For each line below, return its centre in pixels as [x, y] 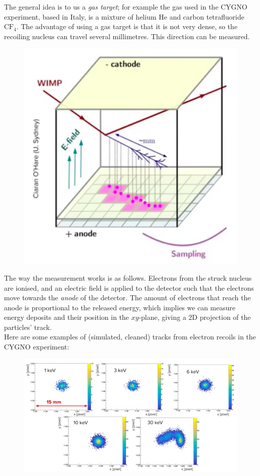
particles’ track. [28, 327]
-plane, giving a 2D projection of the [195, 317]
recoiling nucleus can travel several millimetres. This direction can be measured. [127, 36]
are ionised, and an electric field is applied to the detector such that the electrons [129, 287]
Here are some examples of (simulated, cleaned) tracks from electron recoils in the [130, 337]
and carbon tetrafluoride [207, 16]
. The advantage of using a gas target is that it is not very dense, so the [127, 26]
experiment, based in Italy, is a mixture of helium [80, 16]
